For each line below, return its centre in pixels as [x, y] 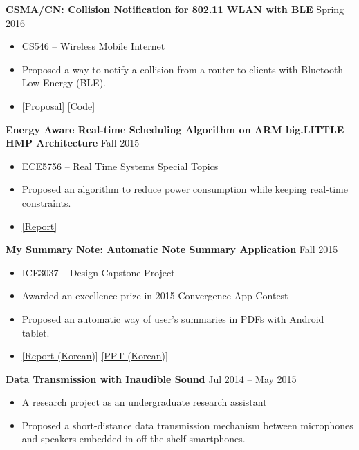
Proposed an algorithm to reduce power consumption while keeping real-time [185, 189]
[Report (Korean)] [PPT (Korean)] [95, 356]
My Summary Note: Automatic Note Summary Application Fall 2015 [172, 249]
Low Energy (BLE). [64, 83]
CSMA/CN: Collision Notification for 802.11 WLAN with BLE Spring [175, 9]
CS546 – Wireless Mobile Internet [93, 46]
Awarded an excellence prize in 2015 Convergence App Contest [155, 296]
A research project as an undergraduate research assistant [144, 402]
